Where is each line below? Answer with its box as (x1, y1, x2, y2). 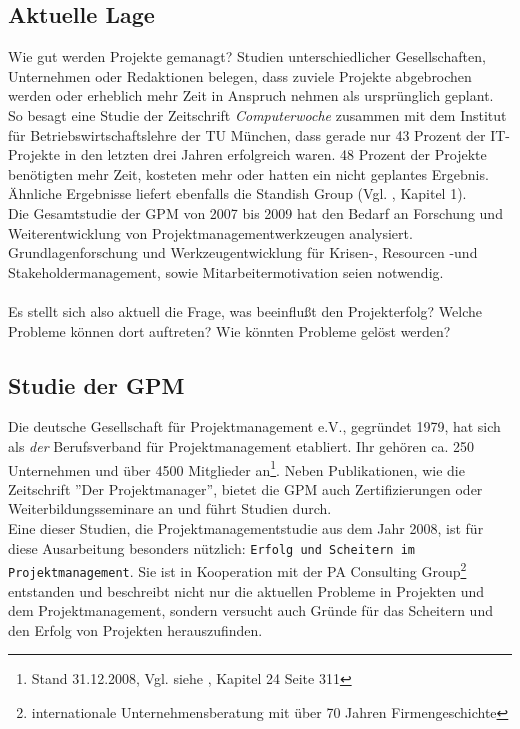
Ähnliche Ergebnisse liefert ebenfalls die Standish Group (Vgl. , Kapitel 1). (8, 183, 467, 204)
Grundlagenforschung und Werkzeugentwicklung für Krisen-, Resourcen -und (8, 242, 478, 263)
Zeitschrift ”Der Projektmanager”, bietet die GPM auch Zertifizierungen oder (8, 478, 483, 499)
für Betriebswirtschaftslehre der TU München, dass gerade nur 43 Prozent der (8, 124, 486, 145)
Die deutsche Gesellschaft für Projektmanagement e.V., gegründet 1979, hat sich (8, 416, 501, 437)
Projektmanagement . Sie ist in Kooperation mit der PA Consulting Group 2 (8, 558, 467, 581)
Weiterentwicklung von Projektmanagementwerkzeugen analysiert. (8, 222, 413, 243)
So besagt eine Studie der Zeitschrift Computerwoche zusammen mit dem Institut (8, 104, 507, 125)
